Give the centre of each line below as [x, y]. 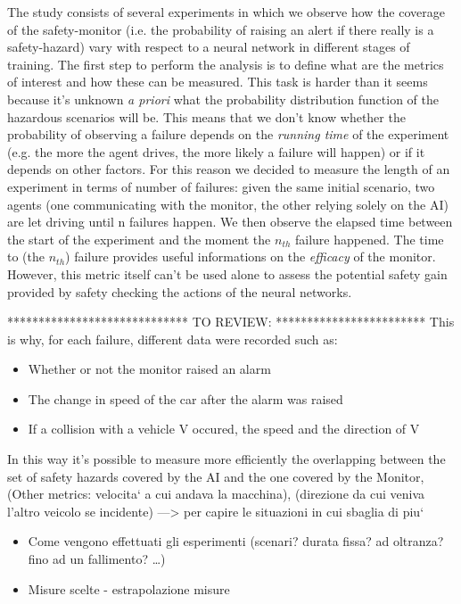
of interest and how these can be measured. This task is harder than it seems [218, 82]
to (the [26, 256]
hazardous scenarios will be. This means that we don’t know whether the [206, 116]
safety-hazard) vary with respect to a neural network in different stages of [209, 47]
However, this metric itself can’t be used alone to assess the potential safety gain [227, 273]
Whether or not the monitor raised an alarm [149, 369]
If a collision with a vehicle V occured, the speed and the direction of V [224, 429]
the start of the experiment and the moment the [139, 239]
